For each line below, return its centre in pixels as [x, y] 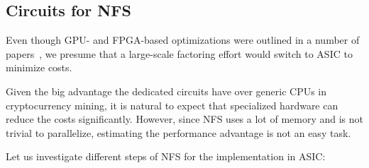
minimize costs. [39, 67]
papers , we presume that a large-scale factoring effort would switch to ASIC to [179, 53]
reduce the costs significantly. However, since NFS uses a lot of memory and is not [185, 119]
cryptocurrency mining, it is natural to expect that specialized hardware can [172, 105]
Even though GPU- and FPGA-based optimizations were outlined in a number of [183, 40]
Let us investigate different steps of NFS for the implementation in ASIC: [166, 156]
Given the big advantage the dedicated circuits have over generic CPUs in [166, 91]
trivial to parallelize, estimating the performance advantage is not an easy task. [178, 132]
